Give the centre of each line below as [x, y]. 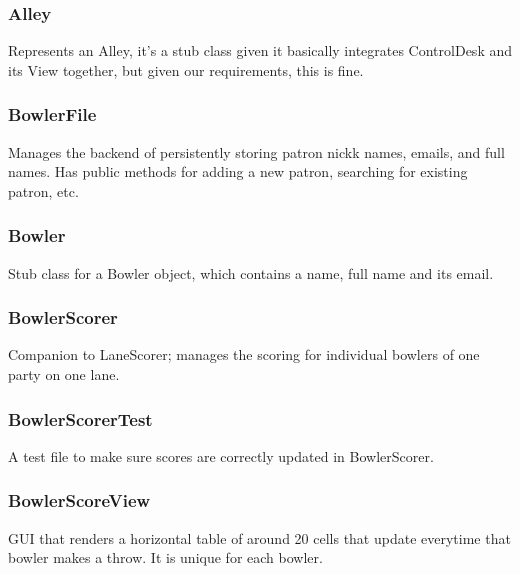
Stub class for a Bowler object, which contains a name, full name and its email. [251, 272]
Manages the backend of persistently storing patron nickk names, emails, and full [256, 151]
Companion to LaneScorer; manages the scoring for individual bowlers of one [244, 354]
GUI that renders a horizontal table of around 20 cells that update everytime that [259, 537]
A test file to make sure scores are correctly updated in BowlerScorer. [221, 455]
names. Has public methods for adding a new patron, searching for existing [238, 171]
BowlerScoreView [79, 500]
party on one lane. [64, 374]
